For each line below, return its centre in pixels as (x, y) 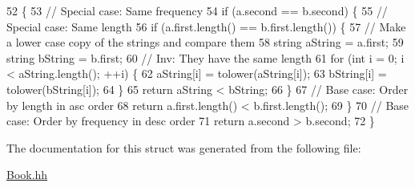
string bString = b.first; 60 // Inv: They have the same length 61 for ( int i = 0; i (205, 57)
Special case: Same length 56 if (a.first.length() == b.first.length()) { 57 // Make (206, 26)
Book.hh (27, 175)
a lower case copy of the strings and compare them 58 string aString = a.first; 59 (205, 42)
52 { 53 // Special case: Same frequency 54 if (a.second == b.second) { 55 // (197, 10)
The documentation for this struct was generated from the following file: (184, 147)
